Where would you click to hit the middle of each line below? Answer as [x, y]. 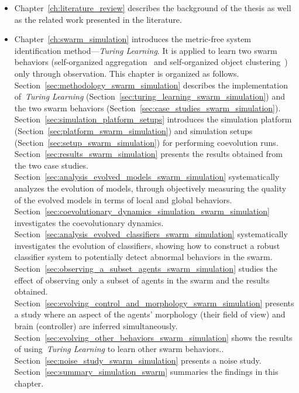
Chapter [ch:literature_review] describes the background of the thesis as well [153, 8]
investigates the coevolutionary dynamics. [89, 222]
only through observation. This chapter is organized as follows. [127, 73]
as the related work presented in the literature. [98, 19]
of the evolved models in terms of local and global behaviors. [123, 199]
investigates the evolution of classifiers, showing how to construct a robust [147, 245]
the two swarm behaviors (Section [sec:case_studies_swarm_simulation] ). [147, 107]
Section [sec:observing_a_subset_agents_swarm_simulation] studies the [146, 269]
